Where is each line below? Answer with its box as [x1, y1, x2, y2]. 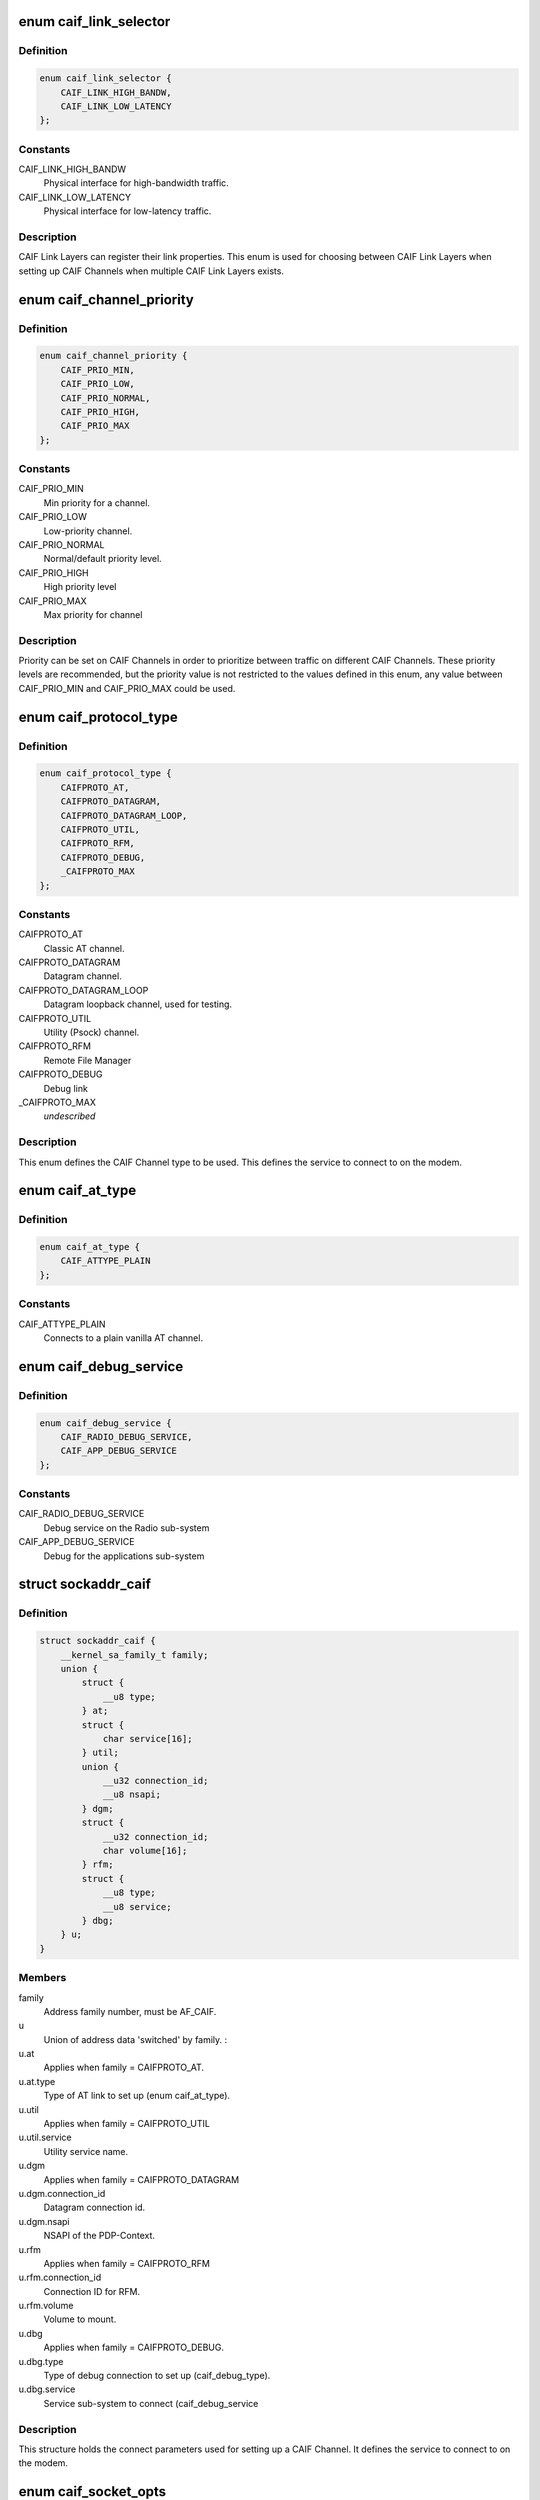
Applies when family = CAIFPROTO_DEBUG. [43, 2341, 225, 2354]
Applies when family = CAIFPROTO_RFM [43, 2257, 210, 2269]
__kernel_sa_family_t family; [60, 1649, 209, 1660]
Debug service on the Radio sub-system [43, 1521, 210, 1534]
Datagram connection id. [43, 2201, 146, 2214]
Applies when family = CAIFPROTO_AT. [43, 2061, 205, 2074]
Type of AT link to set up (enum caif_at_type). [43, 2090, 230, 2102]
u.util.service [18, 2131, 72, 2144]
